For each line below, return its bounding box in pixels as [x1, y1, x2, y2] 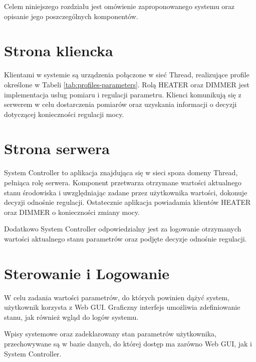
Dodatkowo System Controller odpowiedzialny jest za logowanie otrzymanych [4, 223, 241, 234]
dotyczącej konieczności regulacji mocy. [4, 108, 124, 119]
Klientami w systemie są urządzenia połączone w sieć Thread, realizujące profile [4, 69, 249, 80]
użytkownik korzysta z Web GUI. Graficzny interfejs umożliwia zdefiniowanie [4, 302, 240, 312]
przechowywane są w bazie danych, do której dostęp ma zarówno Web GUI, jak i [4, 338, 252, 349]
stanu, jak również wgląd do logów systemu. [4, 311, 139, 322]
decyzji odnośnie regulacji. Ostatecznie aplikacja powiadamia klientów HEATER [4, 197, 251, 207]
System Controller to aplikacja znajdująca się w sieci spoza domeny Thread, [4, 167, 238, 178]
